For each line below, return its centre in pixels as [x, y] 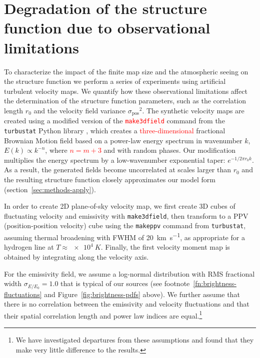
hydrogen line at [29, 247]
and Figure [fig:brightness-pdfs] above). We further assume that [142, 294]
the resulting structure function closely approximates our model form [110, 179]
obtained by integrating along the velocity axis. [76, 256]
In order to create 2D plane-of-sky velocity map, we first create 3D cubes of [120, 206]
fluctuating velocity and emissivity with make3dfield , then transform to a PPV [126, 215]
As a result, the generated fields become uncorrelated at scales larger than [118, 170]
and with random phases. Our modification [170, 150]
